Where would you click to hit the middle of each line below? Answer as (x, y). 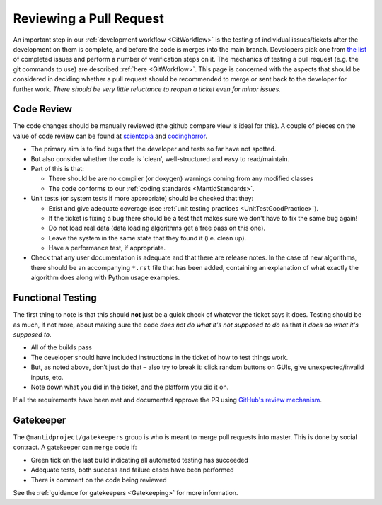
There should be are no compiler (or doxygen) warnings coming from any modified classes (181, 179)
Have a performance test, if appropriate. (107, 248)
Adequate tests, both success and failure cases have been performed (132, 470)
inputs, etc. (47, 377)
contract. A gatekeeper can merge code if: (75, 447)
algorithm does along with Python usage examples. (105, 278)
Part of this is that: (57, 168)
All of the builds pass (61, 347)
